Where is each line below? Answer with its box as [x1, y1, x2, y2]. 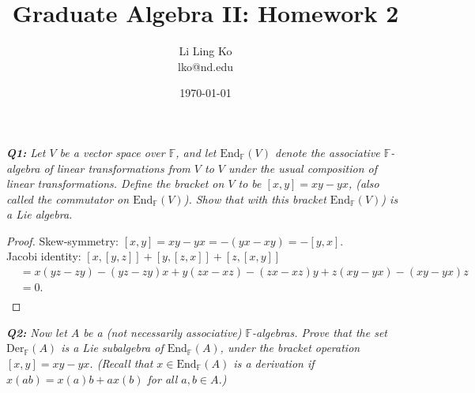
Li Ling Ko [179, 43, 232, 59]
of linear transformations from [43, 159, 190, 176]
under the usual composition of [228, 159, 378, 176]
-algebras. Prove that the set [252, 324, 387, 340]
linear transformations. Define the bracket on [6, 175, 224, 192]
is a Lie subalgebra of [61, 339, 164, 356]
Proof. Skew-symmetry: [6, 232, 119, 249]
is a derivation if [233, 354, 315, 371]
